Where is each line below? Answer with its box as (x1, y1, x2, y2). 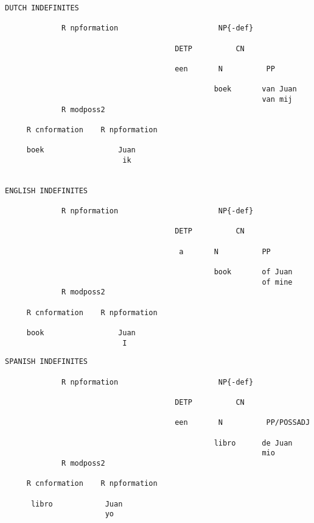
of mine (262, 277, 293, 286)
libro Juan (30, 499, 123, 508)
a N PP (179, 247, 271, 256)
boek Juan (26, 146, 136, 155)
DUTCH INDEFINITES (5, 4, 79, 12)
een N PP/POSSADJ (175, 418, 310, 427)
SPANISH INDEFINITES (5, 357, 88, 366)
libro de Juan (214, 438, 293, 447)
